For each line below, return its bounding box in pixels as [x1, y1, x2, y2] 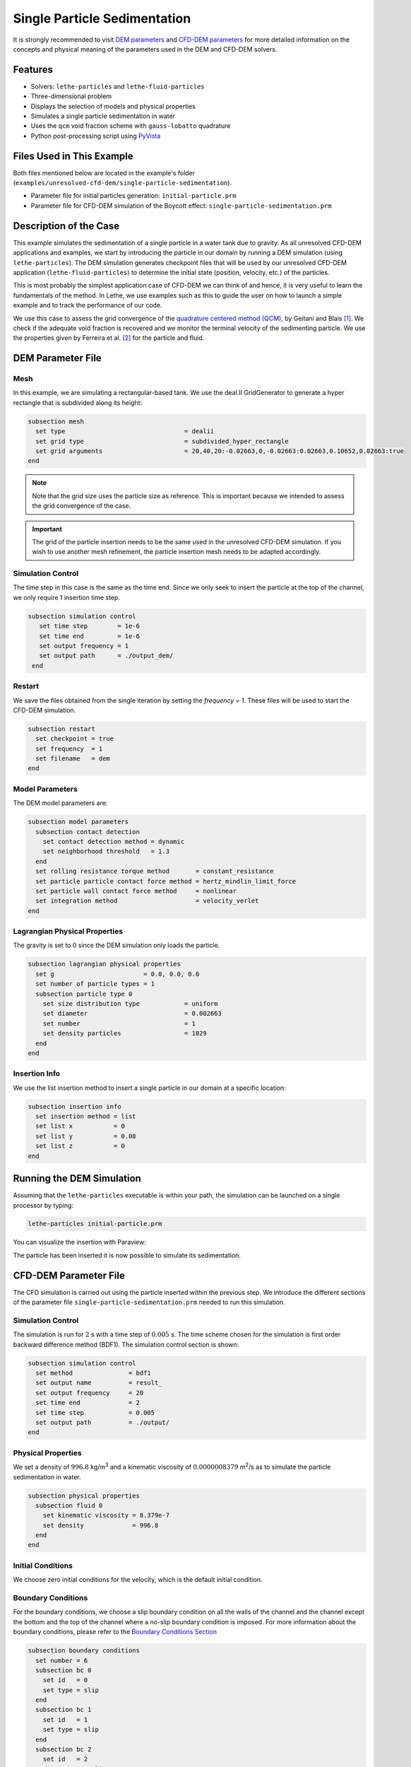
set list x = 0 [35, 1122, 125, 1130]
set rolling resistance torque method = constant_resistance [35, 867, 274, 876]
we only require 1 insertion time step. [13, 593, 120, 601]
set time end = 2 [35, 1399, 141, 1407]
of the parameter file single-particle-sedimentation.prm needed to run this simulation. [13, 1298, 285, 1307]
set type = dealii [35, 428, 215, 435]
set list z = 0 [35, 1142, 125, 1150]
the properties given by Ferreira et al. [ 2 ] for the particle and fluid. [13, 334, 205, 342]
